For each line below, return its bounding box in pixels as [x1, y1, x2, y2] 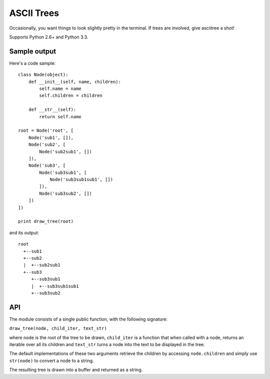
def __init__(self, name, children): [28, 79, 121, 84]
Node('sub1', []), [28, 135, 74, 140]
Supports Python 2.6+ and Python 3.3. [9, 34, 88, 40]
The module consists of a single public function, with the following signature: [9, 316, 167, 322]
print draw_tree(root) [18, 219, 74, 224]
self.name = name [39, 86, 82, 92]
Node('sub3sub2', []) [39, 190, 92, 196]
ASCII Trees [9, 7, 59, 18]
